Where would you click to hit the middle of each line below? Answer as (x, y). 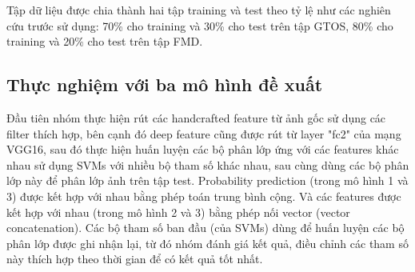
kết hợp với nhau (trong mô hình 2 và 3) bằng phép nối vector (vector (178, 212)
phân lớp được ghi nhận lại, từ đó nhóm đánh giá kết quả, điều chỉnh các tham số (207, 243)
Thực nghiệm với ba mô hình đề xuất (165, 84)
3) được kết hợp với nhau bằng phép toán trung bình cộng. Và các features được (204, 196)
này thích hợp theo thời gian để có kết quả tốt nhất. (135, 259)
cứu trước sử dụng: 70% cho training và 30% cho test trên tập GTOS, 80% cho (200, 25)
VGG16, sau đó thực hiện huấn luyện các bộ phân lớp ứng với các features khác (203, 149)
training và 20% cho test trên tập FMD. (105, 41)
